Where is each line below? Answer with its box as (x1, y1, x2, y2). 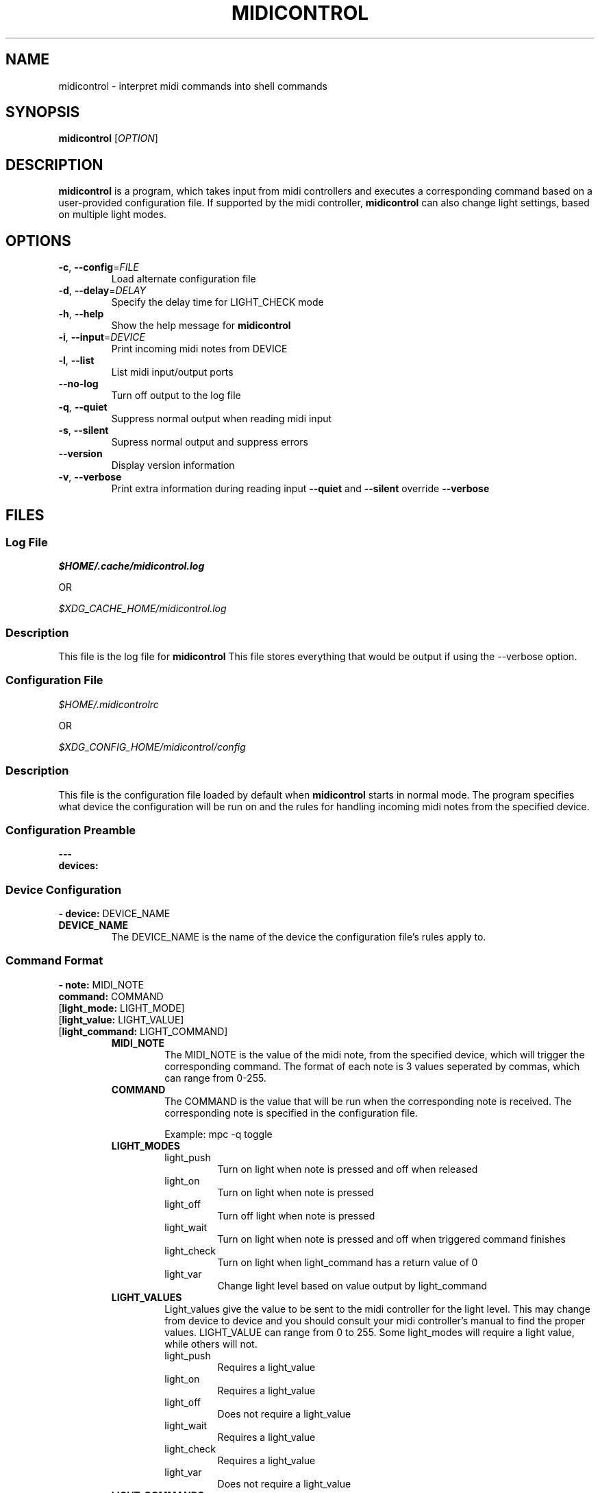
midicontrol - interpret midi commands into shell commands (58, 80, 327, 92)
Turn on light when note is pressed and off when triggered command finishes (217, 1233, 566, 1245)
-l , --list (58, 354, 95, 367)
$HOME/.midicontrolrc (58, 698, 159, 710)
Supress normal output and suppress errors (111, 436, 308, 448)
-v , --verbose (58, 471, 122, 483)
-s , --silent (58, 424, 109, 437)
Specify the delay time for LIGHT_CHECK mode (111, 296, 324, 308)
